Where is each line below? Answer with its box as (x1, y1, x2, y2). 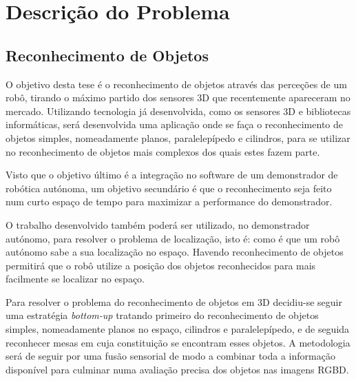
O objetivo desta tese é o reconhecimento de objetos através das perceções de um (6, 76, 347, 91)
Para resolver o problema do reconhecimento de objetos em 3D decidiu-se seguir (6, 294, 342, 309)
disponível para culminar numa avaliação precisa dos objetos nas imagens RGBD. (6, 362, 349, 376)
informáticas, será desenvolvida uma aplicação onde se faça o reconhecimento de (6, 117, 343, 132)
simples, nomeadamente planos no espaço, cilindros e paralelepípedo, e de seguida (6, 322, 350, 336)
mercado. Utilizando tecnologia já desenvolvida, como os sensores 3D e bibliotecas (6, 103, 351, 118)
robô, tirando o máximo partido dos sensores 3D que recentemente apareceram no (6, 90, 350, 105)
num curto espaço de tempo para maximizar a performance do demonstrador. (6, 194, 333, 209)
